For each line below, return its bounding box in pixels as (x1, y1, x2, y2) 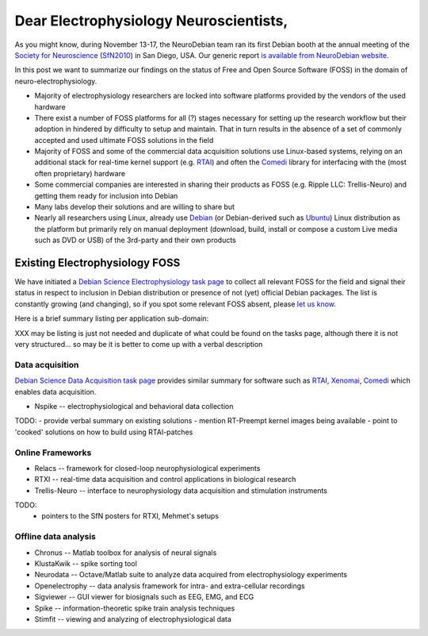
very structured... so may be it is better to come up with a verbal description (14, 340, 263, 349)
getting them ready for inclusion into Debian (34, 191, 178, 200)
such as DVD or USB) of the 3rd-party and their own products (34, 235, 237, 245)
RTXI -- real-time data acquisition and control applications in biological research (34, 475, 296, 484)
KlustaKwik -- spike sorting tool (34, 558, 138, 568)
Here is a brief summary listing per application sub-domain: (14, 314, 209, 323)
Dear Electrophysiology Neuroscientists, (14, 12, 289, 29)
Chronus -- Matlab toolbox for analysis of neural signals (34, 548, 217, 557)
